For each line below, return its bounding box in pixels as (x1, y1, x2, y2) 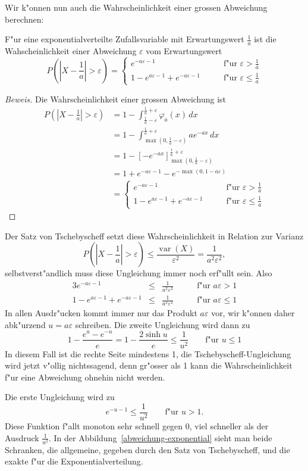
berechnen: (5, 13, 44, 25)
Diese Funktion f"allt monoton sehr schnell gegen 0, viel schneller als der (5, 420, 269, 432)
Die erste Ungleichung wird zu (5, 391, 115, 403)
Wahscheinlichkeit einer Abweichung (5, 45, 137, 57)
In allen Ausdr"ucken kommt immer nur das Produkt (5, 307, 197, 319)
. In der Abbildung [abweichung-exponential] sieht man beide (49, 431, 272, 444)
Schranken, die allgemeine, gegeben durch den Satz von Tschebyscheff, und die (5, 443, 290, 456)
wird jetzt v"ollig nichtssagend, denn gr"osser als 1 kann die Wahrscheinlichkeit (5, 359, 293, 372)
